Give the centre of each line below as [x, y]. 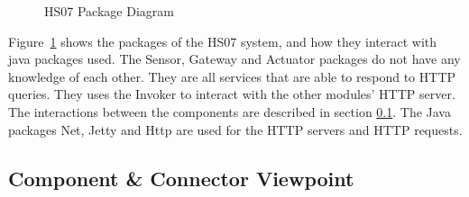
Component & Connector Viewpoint [181, 178]
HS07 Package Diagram [109, 11]
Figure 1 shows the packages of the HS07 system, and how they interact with [223, 41]
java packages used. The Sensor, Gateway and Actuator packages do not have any [234, 59]
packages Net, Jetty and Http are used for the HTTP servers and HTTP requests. [235, 129]
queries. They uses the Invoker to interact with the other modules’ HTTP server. [232, 94]
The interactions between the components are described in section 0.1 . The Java [230, 111]
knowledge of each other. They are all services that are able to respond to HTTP [232, 76]
